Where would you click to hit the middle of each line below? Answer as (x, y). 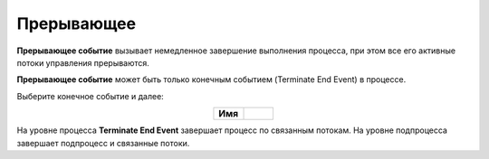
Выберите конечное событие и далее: (91, 96)
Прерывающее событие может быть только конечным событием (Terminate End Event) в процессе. (211, 79)
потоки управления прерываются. (83, 62)
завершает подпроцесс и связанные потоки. (103, 143)
